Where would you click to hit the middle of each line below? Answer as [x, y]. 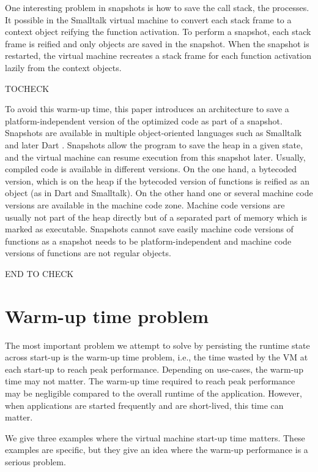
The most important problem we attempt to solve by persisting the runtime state [157, 345]
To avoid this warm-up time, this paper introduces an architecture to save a [147, 109]
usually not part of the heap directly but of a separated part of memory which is [156, 217]
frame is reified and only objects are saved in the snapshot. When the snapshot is [157, 43]
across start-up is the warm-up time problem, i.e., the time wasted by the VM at [157, 357]
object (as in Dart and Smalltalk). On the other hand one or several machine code [159, 193]
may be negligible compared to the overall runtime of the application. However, [153, 393]
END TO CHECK [39, 273]
